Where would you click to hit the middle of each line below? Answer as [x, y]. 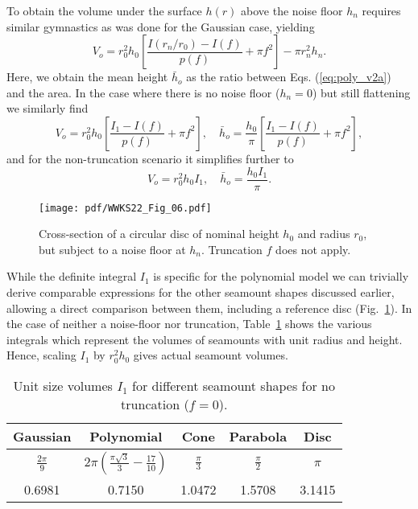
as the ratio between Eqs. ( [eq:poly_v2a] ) [289, 77]
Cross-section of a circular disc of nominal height [159, 234]
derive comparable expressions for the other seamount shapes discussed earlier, [201, 292]
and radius [324, 234]
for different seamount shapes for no [234, 386]
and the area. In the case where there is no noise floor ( [143, 92]
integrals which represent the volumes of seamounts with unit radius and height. [205, 339]
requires [381, 10]
